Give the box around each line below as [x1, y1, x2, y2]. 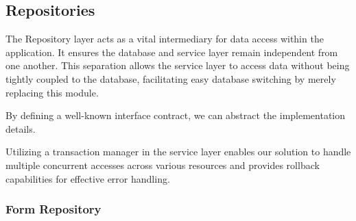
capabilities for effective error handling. [5, 171, 170, 185]
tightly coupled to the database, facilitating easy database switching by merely [5, 71, 336, 86]
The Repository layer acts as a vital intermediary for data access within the [5, 31, 324, 46]
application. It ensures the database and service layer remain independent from [5, 44, 338, 59]
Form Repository [5, 200, 102, 218]
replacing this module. [5, 85, 99, 99]
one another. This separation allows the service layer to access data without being [5, 58, 350, 73]
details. [5, 121, 36, 135]
